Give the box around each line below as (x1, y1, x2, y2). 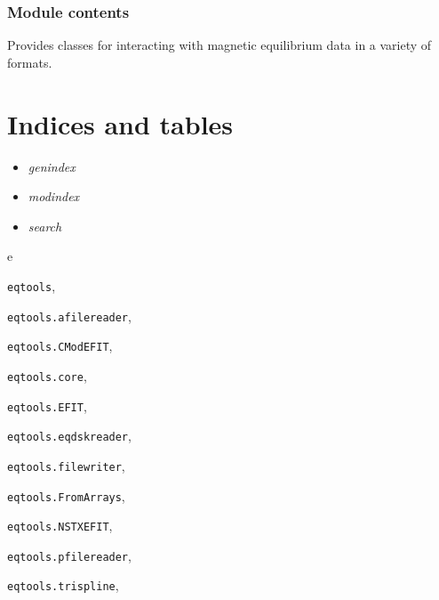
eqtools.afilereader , (7, 306, 132, 325)
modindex (28, 187, 80, 206)
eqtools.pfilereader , (7, 546, 132, 564)
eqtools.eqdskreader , (7, 426, 132, 445)
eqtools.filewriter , (7, 456, 125, 474)
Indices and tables (7, 105, 234, 142)
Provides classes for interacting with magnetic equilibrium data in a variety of (7, 36, 432, 54)
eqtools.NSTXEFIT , (7, 516, 113, 535)
